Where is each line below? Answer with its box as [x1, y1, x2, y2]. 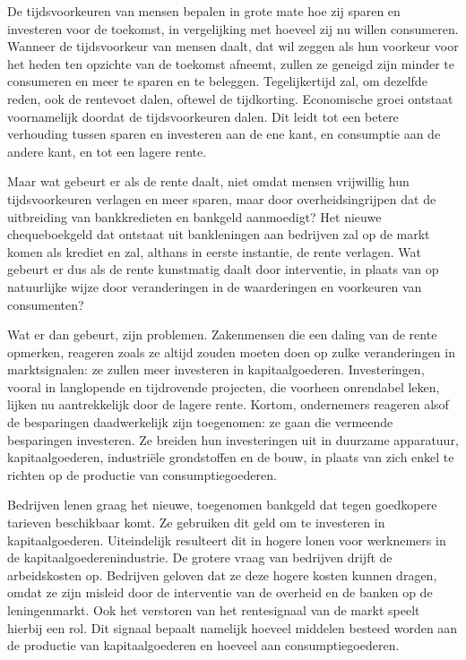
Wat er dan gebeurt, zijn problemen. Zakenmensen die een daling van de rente [7, 325, 437, 344]
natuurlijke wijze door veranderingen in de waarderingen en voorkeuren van [7, 277, 422, 296]
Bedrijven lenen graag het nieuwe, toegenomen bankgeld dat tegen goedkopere [7, 495, 437, 514]
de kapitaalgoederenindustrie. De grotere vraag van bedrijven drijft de [7, 548, 393, 567]
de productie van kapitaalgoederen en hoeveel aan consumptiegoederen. [7, 636, 400, 655]
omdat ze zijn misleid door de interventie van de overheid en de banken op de [7, 583, 433, 602]
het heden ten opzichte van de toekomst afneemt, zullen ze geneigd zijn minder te [7, 54, 454, 73]
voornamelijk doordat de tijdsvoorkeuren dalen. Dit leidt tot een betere [7, 107, 399, 125]
